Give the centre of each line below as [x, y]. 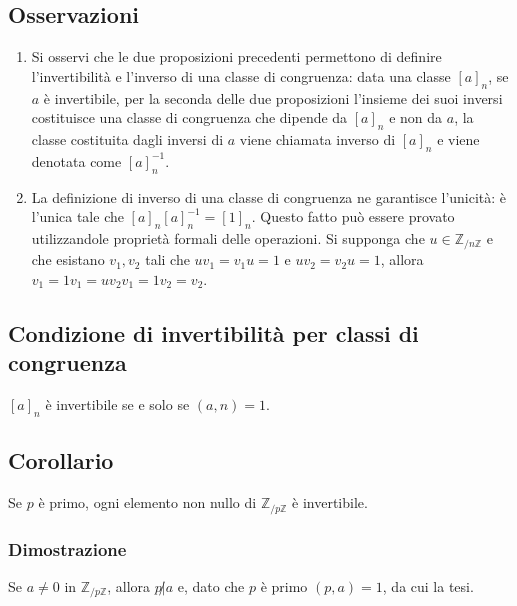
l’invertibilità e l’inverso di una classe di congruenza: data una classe [241, 75]
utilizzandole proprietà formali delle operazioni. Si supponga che [228, 237]
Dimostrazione [67, 548]
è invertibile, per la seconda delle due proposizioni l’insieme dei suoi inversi [273, 97]
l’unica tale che [77, 216]
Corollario [61, 460]
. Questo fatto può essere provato [353, 216]
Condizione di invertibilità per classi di [213, 333]
